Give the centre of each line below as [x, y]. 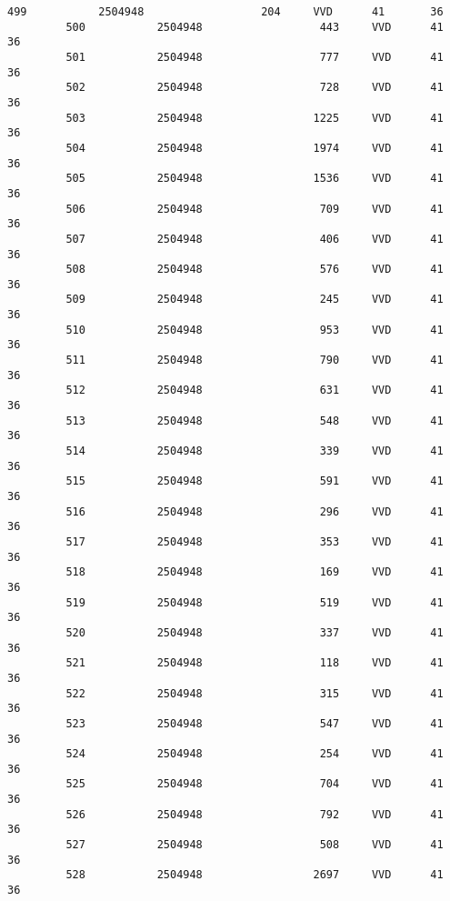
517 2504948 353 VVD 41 [255, 541]
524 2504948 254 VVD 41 [255, 754]
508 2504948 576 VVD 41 [255, 270]
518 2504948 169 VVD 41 [255, 572]
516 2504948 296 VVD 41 [255, 511]
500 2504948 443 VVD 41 [255, 27]
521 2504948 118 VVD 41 [255, 663]
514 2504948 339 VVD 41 [255, 451]
